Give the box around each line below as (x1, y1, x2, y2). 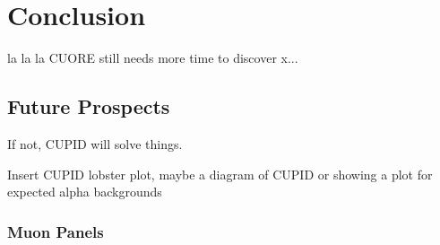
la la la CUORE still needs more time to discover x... (7, 48, 298, 67)
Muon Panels (7, 220, 104, 242)
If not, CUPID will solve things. (7, 134, 183, 153)
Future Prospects (7, 92, 170, 120)
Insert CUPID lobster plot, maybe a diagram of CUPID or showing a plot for (7, 164, 433, 183)
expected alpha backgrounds (7, 182, 162, 201)
